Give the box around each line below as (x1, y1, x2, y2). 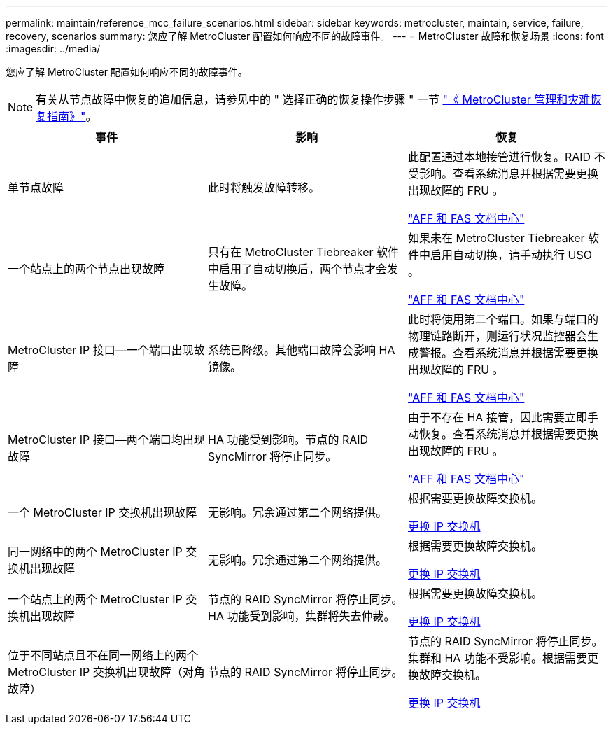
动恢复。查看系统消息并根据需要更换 (407, 427, 598, 441)
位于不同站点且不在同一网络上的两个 (8, 648, 199, 662)
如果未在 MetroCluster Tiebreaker (407, 231, 585, 245)
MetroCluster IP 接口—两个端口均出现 (8, 433, 205, 447)
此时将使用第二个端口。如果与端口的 (407, 312, 598, 326)
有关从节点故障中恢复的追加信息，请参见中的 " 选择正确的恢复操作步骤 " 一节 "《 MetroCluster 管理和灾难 (36, 92, 591, 106)
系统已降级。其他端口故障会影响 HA (207, 343, 395, 357)
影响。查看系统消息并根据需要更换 (418, 167, 598, 181)
